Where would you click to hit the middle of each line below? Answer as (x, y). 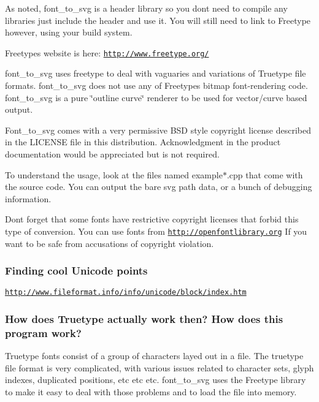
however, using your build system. (69, 32)
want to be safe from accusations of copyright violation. (110, 243)
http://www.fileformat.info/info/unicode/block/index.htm (126, 293)
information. (28, 198)
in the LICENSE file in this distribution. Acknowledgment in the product (143, 142)
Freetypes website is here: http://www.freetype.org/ (107, 52)
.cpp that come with (265, 174)
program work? (43, 332)
